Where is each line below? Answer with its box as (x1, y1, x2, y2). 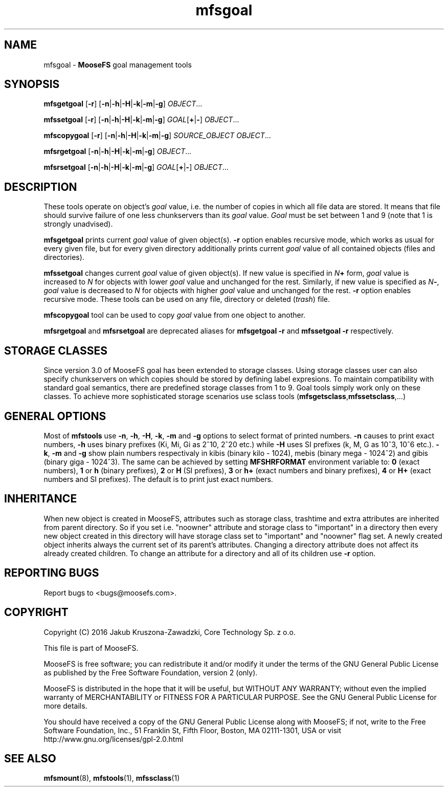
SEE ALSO (4, 752, 56, 765)
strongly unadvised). (43, 219, 113, 229)
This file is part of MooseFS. (43, 643, 139, 652)
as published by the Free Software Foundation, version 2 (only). (43, 668, 258, 677)
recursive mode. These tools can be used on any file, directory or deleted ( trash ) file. (43, 295, 330, 304)
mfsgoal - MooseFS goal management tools (43, 60, 192, 69)
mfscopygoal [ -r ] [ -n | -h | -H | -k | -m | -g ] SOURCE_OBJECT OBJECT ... (43, 131, 271, 140)
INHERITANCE (4, 492, 77, 506)
